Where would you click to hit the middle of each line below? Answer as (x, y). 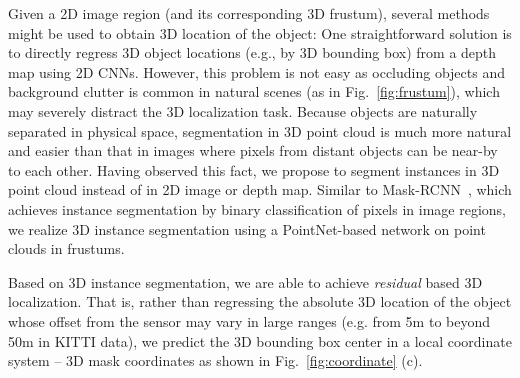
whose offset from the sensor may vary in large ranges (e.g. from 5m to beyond (249, 320)
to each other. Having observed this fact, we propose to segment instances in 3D (254, 169)
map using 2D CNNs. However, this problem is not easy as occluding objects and (256, 71)
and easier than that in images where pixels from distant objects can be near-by (253, 150)
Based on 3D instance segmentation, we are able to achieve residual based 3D (245, 281)
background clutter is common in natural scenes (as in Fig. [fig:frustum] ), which (254, 91)
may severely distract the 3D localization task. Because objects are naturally (243, 110)
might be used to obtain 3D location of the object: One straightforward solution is (260, 32)
